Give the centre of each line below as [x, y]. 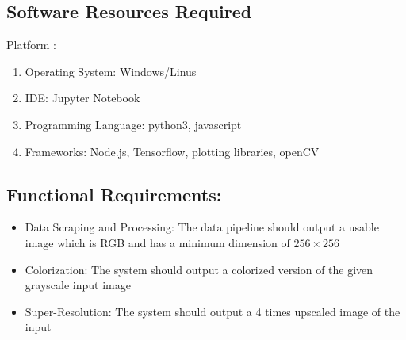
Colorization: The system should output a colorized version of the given [199, 269]
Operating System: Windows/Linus [111, 71]
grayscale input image [78, 285]
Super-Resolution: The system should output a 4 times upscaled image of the [213, 311]
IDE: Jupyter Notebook [82, 98]
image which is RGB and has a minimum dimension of [157, 242]
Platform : [31, 45]
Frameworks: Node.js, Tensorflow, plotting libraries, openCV [172, 151]
